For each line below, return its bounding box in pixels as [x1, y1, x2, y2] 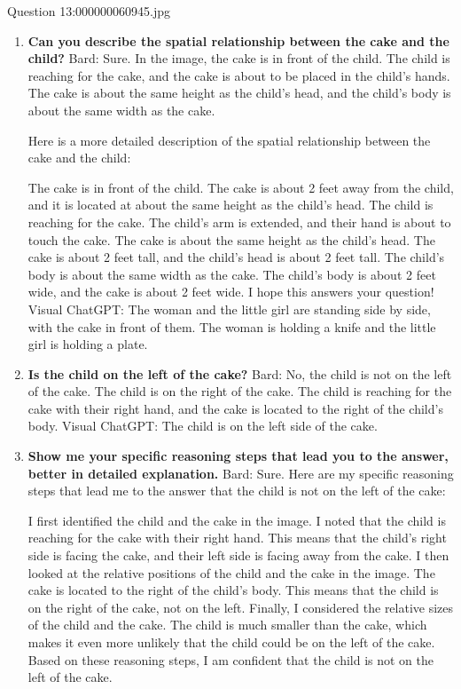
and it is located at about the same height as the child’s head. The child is [27, 195, 434, 214]
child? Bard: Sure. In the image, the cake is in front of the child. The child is [27, 49, 450, 67]
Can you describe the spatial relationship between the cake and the [27, 31, 449, 50]
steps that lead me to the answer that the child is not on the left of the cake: [27, 481, 446, 500]
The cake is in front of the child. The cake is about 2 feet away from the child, [27, 178, 454, 196]
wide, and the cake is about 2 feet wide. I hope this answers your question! [27, 282, 434, 301]
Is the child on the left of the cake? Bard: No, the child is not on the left [27, 364, 452, 383]
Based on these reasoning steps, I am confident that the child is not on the [27, 650, 434, 669]
